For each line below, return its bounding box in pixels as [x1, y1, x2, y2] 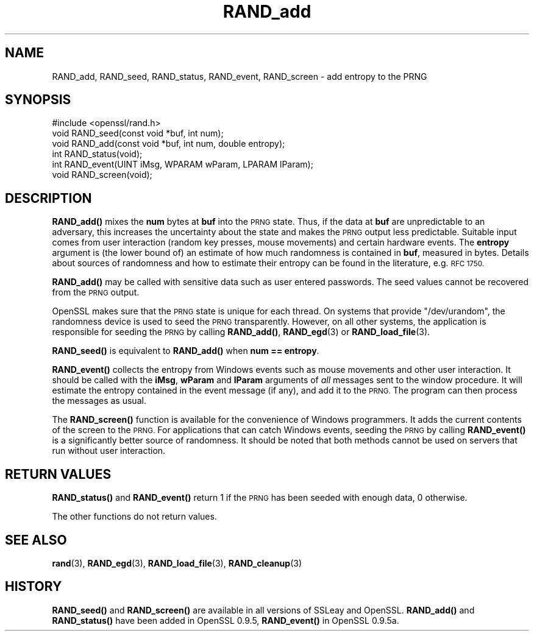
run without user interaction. [52, 445, 166, 456]
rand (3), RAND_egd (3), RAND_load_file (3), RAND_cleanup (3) [52, 557, 302, 568]
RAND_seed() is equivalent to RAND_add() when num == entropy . [52, 345, 319, 356]
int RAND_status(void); [52, 149, 143, 160]
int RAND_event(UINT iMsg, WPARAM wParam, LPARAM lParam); [52, 159, 313, 170]
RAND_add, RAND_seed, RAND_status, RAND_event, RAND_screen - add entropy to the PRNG [52, 71, 427, 82]
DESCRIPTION [5, 190, 92, 206]
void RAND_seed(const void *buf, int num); [52, 128, 224, 139]
